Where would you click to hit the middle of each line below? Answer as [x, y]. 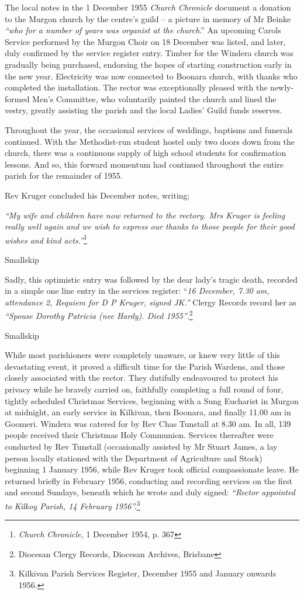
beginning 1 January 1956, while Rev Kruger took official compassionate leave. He [152, 469]
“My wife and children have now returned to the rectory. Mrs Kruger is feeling [145, 215]
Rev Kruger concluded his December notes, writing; [97, 195]
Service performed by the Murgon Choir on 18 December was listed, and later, [145, 41]
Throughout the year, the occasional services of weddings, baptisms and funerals [149, 129]
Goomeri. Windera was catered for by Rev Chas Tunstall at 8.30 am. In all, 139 [148, 423]
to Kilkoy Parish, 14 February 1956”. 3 [72, 505]
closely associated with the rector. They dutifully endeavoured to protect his [141, 378]
